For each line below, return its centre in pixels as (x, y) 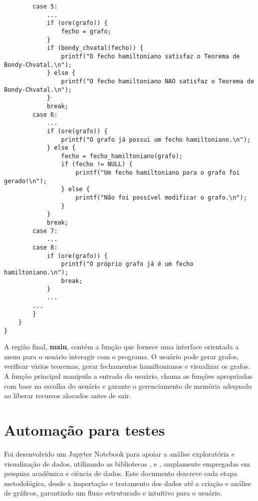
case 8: (45, 248)
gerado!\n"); (25, 181)
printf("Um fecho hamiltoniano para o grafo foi (158, 173)
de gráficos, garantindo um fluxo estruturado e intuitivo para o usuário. (113, 493)
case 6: (45, 115)
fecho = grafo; (86, 31)
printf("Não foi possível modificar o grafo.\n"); (161, 198)
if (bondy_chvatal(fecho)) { (95, 48)
